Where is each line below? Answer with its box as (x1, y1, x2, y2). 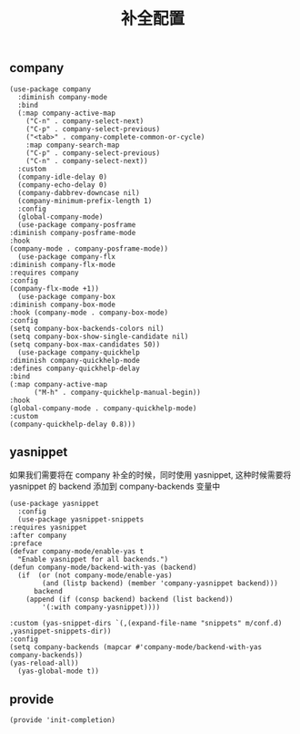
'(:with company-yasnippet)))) (42, 603, 161, 612)
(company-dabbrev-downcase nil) (17, 188, 141, 197)
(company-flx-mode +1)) (9, 284, 100, 293)
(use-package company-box (17, 292, 116, 301)
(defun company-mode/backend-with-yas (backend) (9, 563, 197, 573)
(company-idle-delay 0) (17, 172, 107, 181)
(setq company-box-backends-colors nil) (9, 324, 165, 333)
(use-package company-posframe (17, 220, 136, 229)
